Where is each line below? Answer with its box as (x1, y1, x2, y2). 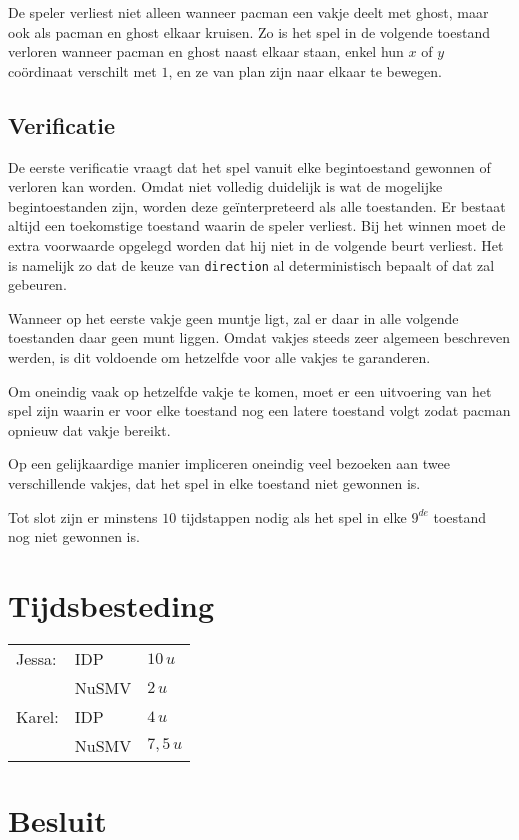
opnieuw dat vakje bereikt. (8, 419, 171, 440)
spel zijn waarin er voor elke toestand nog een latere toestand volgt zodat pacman (8, 400, 511, 421)
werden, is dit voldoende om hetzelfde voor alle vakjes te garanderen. (8, 346, 431, 367)
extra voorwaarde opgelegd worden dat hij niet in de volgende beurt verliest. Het (8, 234, 504, 255)
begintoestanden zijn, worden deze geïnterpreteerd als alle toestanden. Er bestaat (8, 195, 506, 216)
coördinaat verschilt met (8, 60, 157, 81)
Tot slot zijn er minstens (8, 506, 158, 527)
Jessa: (16, 646, 57, 670)
